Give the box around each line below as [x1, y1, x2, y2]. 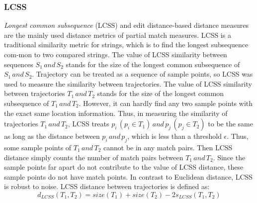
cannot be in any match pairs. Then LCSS [103, 142, 233, 152]
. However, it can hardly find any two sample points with [79, 98, 253, 108]
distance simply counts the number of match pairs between [4, 152, 183, 162]
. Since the [213, 152, 246, 162]
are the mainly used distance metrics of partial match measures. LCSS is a [4, 29, 231, 40]
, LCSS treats [68, 118, 109, 129]
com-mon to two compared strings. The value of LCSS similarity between [4, 49, 227, 59]
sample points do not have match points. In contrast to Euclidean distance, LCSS [4, 171, 253, 182]
